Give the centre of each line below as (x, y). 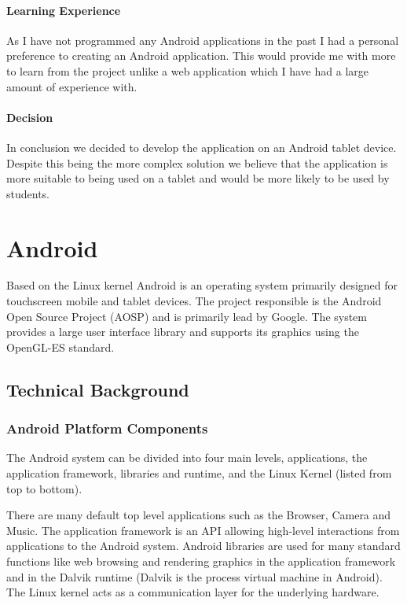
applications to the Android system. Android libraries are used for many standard (203, 546)
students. (28, 193)
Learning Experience (64, 10)
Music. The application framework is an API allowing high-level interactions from (203, 530)
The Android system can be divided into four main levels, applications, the (187, 457)
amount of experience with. (72, 86)
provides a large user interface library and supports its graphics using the (183, 332)
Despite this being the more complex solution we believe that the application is (197, 162)
